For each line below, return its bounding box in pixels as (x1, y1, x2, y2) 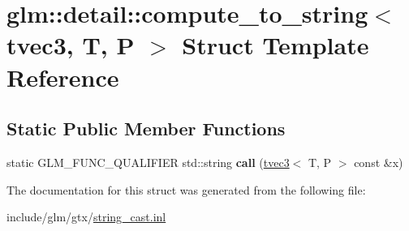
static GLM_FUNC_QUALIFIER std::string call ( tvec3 (6, 153, 290, 170)
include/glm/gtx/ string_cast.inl (6, 208, 166, 225)
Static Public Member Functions (6, 116, 286, 141)
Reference (6, 60, 119, 93)
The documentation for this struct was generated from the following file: (6, 181, 366, 198)
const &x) (354, 153, 403, 170)
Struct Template (182, 28, 369, 62)
